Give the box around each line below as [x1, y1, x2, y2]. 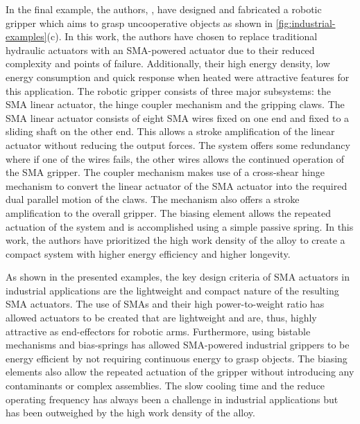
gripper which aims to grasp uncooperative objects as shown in [6, 15, 273, 30]
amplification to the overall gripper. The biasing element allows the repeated [6, 205, 331, 220]
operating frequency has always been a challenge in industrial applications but [6, 391, 338, 406]
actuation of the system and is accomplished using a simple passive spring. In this [6, 219, 354, 233]
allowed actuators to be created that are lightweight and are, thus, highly [6, 310, 317, 325]
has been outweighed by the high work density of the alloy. [6, 405, 255, 420]
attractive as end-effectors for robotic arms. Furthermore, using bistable [6, 324, 311, 338]
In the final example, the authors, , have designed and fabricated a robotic [6, 2, 322, 16]
